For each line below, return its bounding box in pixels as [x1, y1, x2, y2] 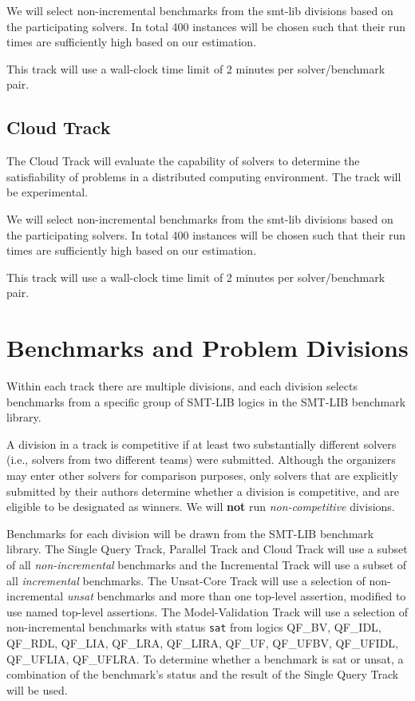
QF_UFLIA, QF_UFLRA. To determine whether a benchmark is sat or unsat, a [6, 650, 404, 667]
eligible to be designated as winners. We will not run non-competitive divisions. [6, 498, 395, 515]
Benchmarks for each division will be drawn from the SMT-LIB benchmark [6, 525, 374, 541]
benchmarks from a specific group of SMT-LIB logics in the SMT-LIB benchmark [6, 393, 406, 410]
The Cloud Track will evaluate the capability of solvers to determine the [6, 152, 360, 169]
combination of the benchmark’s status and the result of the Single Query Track [6, 666, 399, 683]
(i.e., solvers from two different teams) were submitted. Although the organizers [6, 451, 396, 468]
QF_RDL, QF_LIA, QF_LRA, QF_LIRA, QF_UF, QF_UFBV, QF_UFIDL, [6, 635, 399, 651]
